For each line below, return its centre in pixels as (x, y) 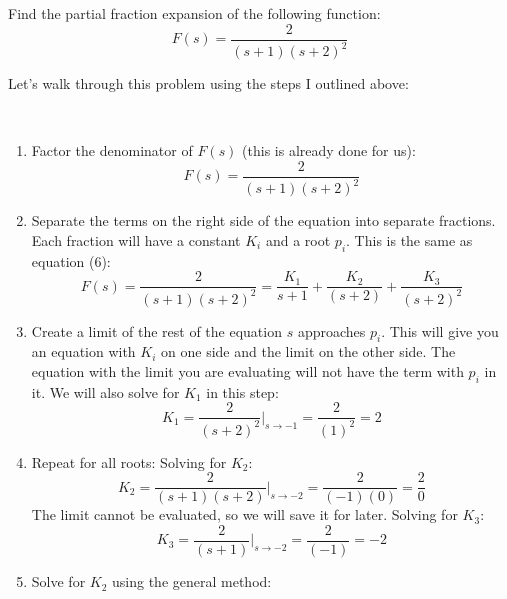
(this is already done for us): (329, 150)
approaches (331, 330)
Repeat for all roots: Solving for (129, 461)
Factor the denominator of (112, 150)
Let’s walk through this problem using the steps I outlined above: (208, 83)
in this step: (242, 391)
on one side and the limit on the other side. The (308, 351)
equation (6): (71, 260)
